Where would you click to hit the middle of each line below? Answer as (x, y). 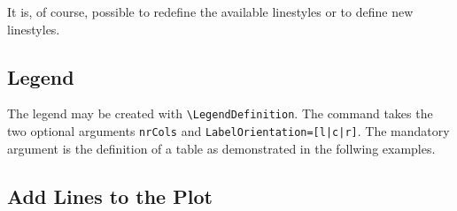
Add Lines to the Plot (110, 196)
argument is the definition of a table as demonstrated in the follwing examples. (221, 148)
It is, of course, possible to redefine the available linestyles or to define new (210, 11)
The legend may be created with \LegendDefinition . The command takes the (220, 113)
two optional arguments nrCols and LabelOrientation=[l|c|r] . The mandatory (228, 131)
